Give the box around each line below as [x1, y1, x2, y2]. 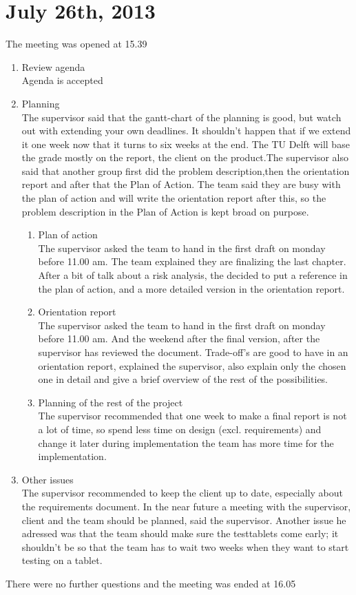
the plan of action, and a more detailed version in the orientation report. [38, 281, 345, 295]
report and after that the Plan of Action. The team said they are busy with [21, 177, 341, 191]
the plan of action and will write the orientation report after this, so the [21, 191, 326, 205]
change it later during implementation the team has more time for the [38, 435, 334, 450]
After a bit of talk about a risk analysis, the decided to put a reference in [38, 268, 348, 282]
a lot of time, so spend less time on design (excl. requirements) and [38, 421, 322, 436]
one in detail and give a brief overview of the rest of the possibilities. [38, 372, 328, 386]
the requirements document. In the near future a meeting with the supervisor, [21, 499, 351, 513]
